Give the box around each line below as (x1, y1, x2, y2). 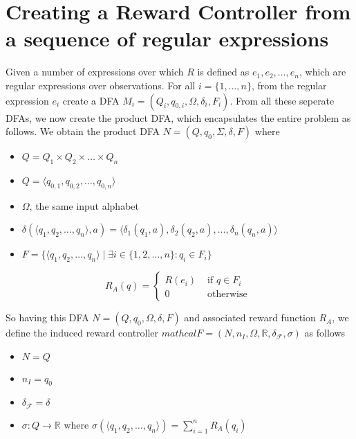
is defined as (197, 64, 250, 79)
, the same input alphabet (29, 198, 139, 213)
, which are (299, 64, 346, 79)
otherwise (207, 289, 247, 300)
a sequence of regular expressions (6, 24, 329, 53)
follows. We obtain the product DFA (6, 124, 160, 138)
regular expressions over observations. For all (6, 78, 196, 92)
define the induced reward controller (6, 325, 159, 340)
